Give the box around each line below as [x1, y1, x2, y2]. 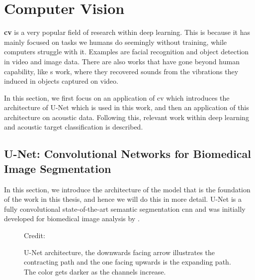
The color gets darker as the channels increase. [24, 266, 166, 277]
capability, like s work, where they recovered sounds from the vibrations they [4, 66, 239, 76]
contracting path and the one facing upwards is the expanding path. [24, 257, 231, 267]
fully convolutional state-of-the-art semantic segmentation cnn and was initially [4, 203, 246, 214]
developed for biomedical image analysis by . [4, 213, 140, 224]
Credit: [24, 230, 45, 241]
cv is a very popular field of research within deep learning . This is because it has [4, 27, 251, 37]
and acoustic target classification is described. [4, 122, 143, 132]
